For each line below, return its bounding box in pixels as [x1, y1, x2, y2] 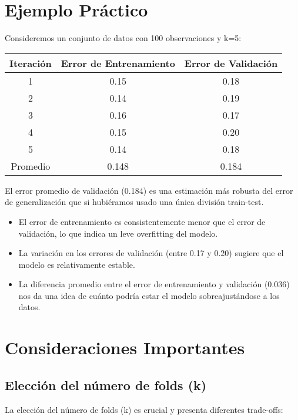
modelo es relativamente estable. [18, 258, 135, 270]
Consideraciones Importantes [5, 335, 245, 359]
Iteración [9, 56, 52, 70]
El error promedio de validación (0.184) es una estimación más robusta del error [5, 184, 293, 196]
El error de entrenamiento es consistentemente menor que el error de [18, 215, 266, 227]
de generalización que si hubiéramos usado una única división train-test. [5, 196, 264, 208]
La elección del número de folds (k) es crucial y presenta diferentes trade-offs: [5, 403, 283, 415]
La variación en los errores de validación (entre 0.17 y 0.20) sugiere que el [18, 247, 284, 259]
